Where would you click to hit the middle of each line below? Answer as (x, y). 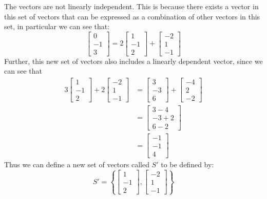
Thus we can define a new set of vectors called (77, 164)
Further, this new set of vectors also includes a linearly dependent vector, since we (133, 61)
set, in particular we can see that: (57, 26)
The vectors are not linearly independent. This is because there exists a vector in (131, 6)
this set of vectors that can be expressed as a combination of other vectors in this (132, 16)
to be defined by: (187, 164)
